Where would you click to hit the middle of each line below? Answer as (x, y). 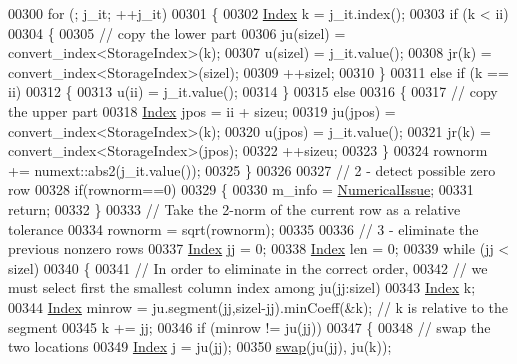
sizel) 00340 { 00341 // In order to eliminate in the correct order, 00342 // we (248, 267)
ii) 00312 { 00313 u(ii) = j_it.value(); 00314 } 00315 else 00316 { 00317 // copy (253, 91)
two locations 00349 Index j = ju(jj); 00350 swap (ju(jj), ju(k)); (200, 346)
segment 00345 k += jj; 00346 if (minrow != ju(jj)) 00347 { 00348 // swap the (249, 326)
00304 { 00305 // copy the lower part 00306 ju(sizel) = (177, 32)
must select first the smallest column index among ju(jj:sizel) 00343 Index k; (242, 287)
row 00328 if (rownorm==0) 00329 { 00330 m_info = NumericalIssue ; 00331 (241, 189)
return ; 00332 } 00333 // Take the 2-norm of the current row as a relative (234, 208)
